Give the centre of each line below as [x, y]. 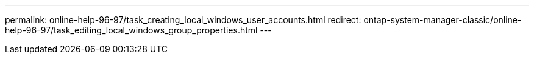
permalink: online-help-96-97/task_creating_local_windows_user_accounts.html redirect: [183, 20]
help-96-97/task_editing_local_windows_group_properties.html [131, 30]
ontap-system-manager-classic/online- [443, 20]
